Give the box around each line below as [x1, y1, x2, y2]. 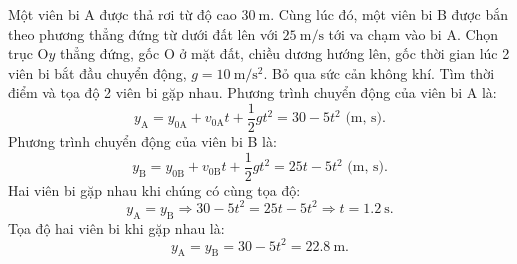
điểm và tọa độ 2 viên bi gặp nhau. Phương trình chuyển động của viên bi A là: [8, 82, 497, 103]
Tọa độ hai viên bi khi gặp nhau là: [8, 217, 225, 238]
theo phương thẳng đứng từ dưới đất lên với [8, 23, 278, 44]
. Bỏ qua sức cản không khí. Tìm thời [263, 62, 495, 83]
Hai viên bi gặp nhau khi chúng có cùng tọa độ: [8, 179, 301, 200]
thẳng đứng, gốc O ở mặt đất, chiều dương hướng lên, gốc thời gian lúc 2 [60, 43, 510, 64]
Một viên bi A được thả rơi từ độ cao [8, 4, 237, 24]
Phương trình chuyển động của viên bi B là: [8, 131, 277, 152]
